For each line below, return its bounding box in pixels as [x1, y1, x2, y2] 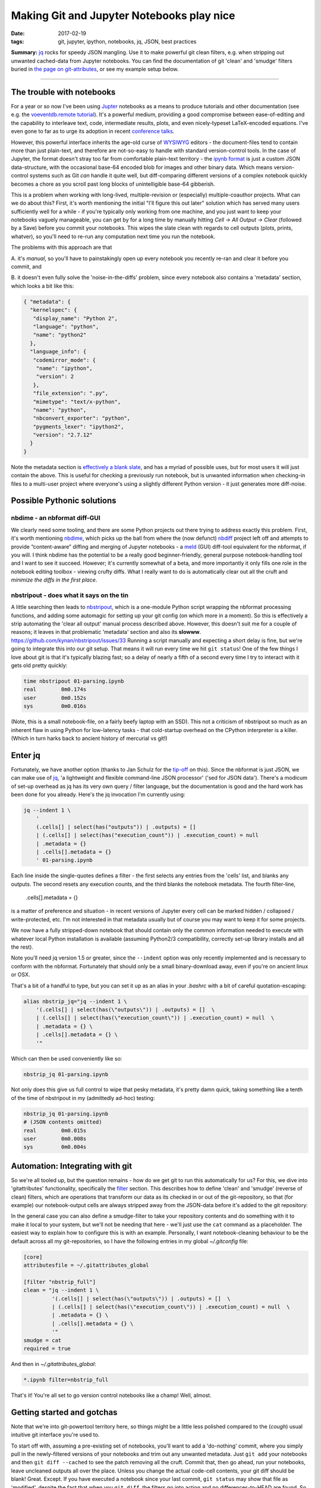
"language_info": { [30, 348, 87, 355]
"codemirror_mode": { [33, 357, 96, 363]
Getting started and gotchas [11, 1407, 118, 1417]
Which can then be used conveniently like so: [11, 1055, 122, 1062]
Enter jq [11, 750, 41, 760]
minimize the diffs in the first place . [11, 576, 97, 583]
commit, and [11, 263, 42, 270]
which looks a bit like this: [11, 282, 74, 289]
